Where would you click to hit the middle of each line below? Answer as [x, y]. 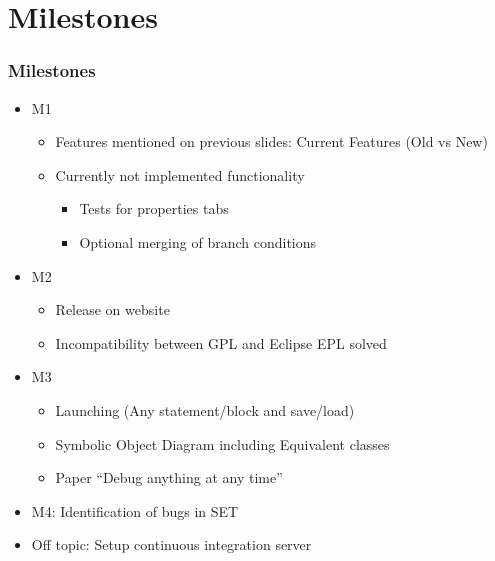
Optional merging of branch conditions [198, 241]
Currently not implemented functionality [180, 174]
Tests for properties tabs [154, 208]
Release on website [112, 309]
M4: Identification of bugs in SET [135, 510]
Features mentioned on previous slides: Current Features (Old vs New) [271, 141]
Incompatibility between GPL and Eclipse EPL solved [221, 342]
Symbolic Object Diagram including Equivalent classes [222, 443]
